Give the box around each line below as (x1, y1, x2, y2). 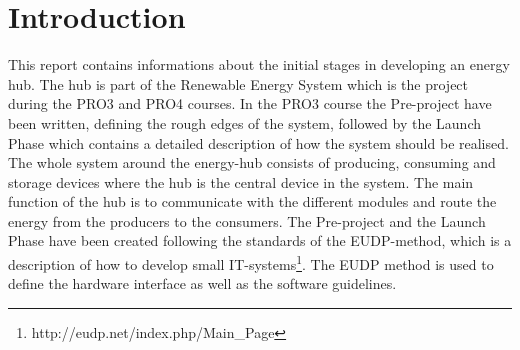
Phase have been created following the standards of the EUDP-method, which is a (8, 230, 512, 251)
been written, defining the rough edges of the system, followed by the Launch (8, 112, 482, 133)
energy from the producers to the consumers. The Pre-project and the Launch (8, 210, 486, 231)
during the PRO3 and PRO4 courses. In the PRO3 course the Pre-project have (8, 93, 492, 114)
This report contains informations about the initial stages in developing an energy (8, 54, 510, 75)
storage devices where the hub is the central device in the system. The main (8, 171, 474, 192)
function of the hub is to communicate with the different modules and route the (8, 191, 497, 212)
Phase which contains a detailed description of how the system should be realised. (8, 132, 509, 153)
